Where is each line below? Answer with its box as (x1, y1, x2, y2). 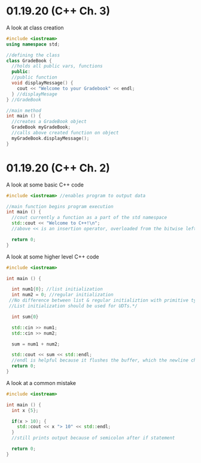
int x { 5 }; (11, 407, 39, 413)
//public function (11, 74, 58, 80)
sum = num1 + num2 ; (11, 341, 60, 347)
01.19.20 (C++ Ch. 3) (6, 4, 111, 18)
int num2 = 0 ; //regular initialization (11, 292, 114, 298)
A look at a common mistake (6, 379, 77, 386)
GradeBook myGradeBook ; (11, 124, 71, 130)
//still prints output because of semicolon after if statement (11, 435, 175, 441)
